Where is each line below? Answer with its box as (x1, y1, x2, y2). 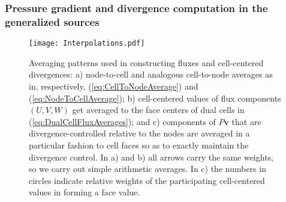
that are (231, 115, 261, 127)
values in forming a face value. (29, 186, 140, 198)
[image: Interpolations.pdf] (29, 39, 145, 48)
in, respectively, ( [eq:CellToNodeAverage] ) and (29, 79, 198, 92)
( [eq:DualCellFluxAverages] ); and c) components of (29, 115, 216, 127)
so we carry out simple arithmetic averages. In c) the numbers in (29, 162, 266, 175)
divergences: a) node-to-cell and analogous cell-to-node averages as (29, 68, 273, 81)
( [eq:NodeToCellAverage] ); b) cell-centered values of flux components (29, 91, 281, 104)
